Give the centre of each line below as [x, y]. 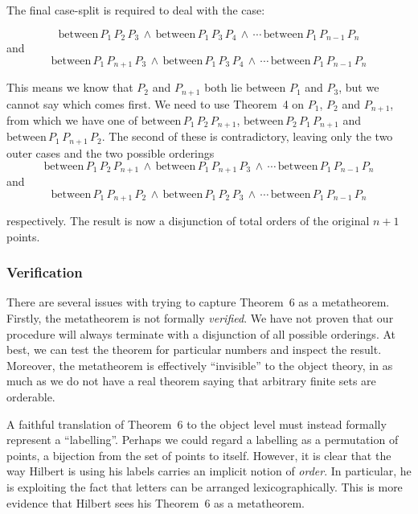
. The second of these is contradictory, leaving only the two [247, 136]
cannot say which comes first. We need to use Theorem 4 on [156, 103]
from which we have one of [72, 120]
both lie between [245, 87]
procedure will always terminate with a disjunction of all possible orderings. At [201, 333]
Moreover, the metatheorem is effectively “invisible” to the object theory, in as [200, 365]
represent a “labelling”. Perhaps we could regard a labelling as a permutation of [203, 440]
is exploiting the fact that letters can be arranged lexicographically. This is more [205, 486]
